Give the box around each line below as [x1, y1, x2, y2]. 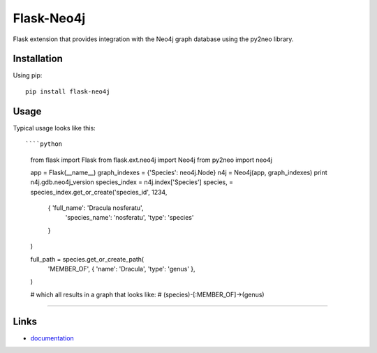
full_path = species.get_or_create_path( [30, 255, 145, 263]
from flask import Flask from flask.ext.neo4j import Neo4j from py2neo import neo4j [30, 156, 272, 164]
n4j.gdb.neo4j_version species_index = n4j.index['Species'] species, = [30, 178, 234, 186]
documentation [30, 333, 75, 342]
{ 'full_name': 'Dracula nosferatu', [47, 204, 144, 212]
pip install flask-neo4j [25, 87, 110, 96]
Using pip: [13, 71, 43, 80]
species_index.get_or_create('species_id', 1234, [30, 188, 168, 196]
